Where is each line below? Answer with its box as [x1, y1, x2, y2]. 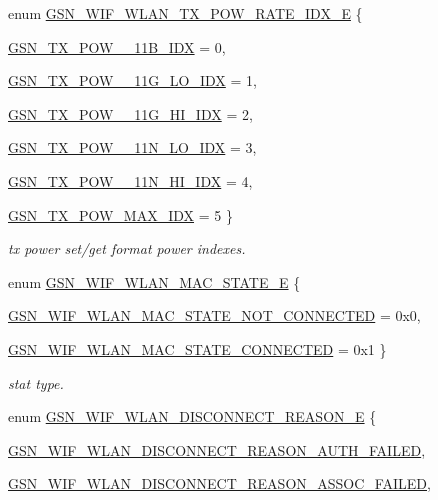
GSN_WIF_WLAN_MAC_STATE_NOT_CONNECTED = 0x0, [8, 305, 421, 326]
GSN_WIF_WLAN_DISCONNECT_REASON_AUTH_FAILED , [8, 439, 426, 460]
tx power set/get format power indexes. [8, 238, 246, 259]
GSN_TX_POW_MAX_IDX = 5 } [8, 204, 233, 225]
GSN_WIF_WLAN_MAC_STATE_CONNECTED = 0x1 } [8, 338, 387, 359]
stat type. [8, 372, 64, 393]
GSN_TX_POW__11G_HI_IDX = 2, [8, 103, 253, 124]
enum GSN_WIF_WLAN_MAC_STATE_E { [8, 271, 301, 292]
